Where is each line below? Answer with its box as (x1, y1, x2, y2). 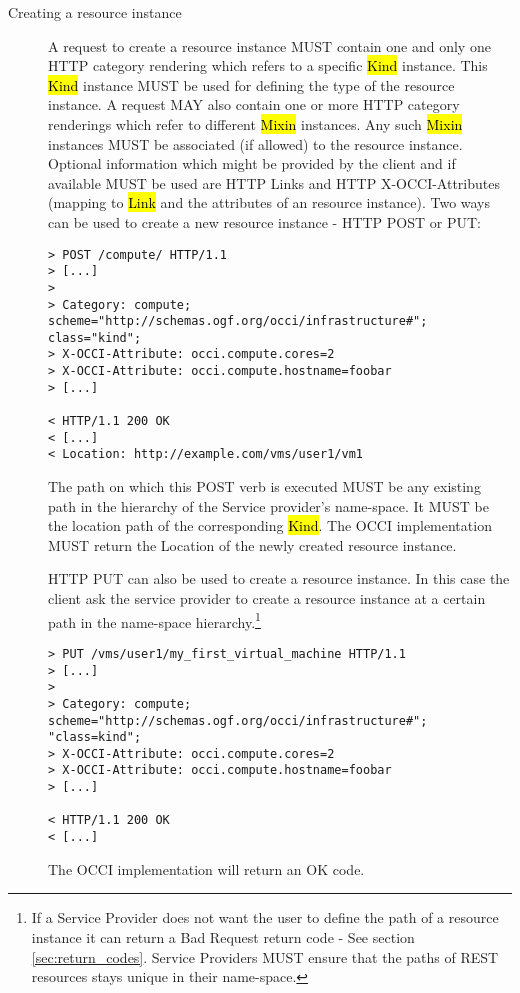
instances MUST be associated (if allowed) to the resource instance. (48, 133, 463, 154)
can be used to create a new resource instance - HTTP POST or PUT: (48, 211, 481, 232)
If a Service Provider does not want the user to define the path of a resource (31, 907, 499, 928)
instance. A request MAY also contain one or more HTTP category (48, 94, 460, 115)
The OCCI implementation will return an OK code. (48, 858, 365, 879)
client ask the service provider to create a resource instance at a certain (48, 588, 486, 609)
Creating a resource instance (8, 2, 182, 22)
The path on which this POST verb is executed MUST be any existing (48, 476, 481, 497)
